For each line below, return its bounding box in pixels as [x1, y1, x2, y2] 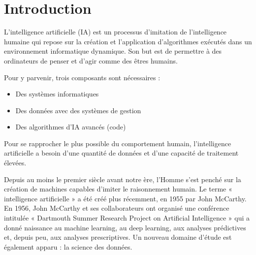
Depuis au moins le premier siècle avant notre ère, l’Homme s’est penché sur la [4, 174, 241, 184]
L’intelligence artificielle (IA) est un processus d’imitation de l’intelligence [4, 27, 227, 37]
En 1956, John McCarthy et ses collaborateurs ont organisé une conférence [4, 203, 229, 213]
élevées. [4, 158, 27, 168]
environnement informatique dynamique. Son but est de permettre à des [4, 46, 222, 56]
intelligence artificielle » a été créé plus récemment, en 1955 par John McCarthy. [4, 193, 247, 203]
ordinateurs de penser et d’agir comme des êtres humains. [4, 55, 178, 65]
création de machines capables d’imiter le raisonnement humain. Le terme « [4, 184, 232, 194]
